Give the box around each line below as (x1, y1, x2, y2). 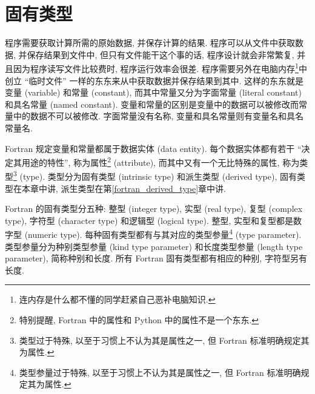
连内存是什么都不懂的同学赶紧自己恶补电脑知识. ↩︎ (19, 293, 216, 306)
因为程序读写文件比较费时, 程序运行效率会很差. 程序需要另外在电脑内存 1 (13, 61, 299, 74)
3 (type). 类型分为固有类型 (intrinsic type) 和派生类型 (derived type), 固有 (13, 168, 297, 183)
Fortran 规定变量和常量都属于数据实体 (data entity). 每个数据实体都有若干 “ (5, 142, 302, 154)
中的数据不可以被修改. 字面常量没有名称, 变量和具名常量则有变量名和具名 (13, 110, 304, 122)
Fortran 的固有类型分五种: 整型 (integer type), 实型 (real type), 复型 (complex (5, 202, 303, 215)
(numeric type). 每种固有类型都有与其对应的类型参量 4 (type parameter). (24, 226, 302, 241)
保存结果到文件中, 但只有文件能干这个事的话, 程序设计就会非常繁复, (27, 48, 294, 61)
